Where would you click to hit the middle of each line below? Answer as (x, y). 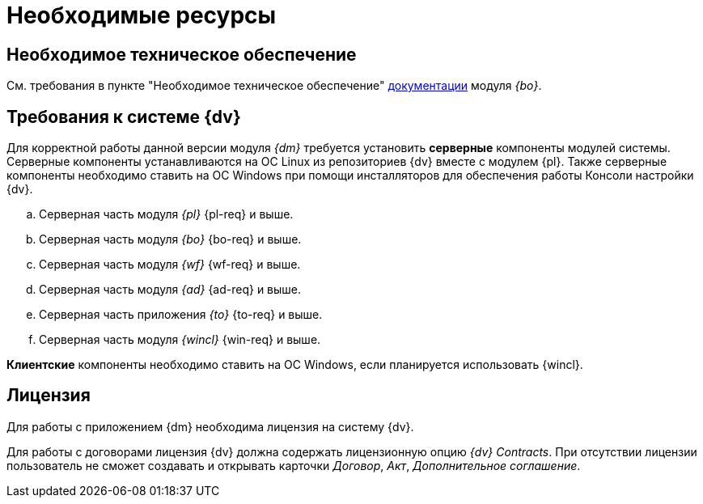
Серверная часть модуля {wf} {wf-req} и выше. (170, 265)
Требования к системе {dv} (124, 116)
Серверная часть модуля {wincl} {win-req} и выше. (180, 340)
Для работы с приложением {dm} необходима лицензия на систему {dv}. (210, 426)
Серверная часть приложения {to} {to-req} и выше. (181, 315)
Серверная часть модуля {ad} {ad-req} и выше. (170, 290)
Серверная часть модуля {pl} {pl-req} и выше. (166, 214)
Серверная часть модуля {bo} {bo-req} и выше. (170, 239)
